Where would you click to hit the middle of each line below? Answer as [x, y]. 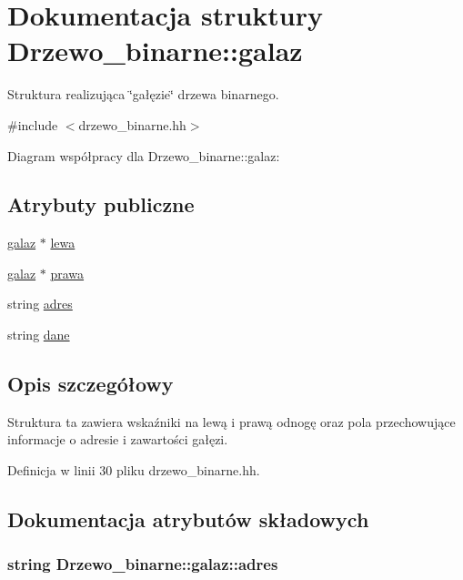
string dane [39, 335]
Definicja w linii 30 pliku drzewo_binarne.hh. [134, 470]
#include [33, 124]
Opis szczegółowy [91, 384]
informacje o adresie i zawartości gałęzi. [118, 439]
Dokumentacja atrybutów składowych [188, 519]
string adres [40, 304]
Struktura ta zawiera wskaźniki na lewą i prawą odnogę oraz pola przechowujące [231, 421]
